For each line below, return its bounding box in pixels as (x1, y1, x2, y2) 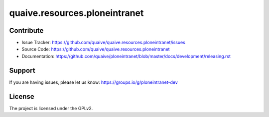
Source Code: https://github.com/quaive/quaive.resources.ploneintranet (21, 46, 170, 52)
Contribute (9, 26, 44, 35)
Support (9, 66, 35, 74)
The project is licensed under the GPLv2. (9, 105, 93, 111)
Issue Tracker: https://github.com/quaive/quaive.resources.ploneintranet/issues (21, 40, 185, 46)
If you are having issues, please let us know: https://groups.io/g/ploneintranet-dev (9, 79, 178, 85)
